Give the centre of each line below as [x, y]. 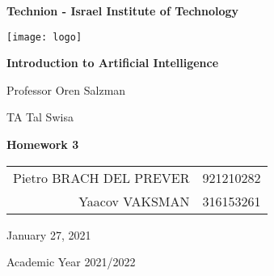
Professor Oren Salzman [66, 89]
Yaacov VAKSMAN [134, 201]
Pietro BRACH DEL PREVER [101, 177]
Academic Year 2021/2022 [71, 262]
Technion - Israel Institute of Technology [123, 11]
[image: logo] [44, 37]
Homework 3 [43, 144]
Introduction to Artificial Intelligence [113, 63]
